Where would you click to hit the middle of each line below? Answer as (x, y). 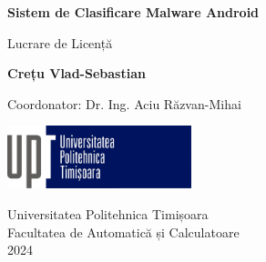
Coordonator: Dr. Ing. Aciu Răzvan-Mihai (124, 103)
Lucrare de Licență (60, 42)
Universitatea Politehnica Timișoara (108, 213)
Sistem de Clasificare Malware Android (133, 12)
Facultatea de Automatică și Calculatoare (123, 232)
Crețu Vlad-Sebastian (77, 73)
